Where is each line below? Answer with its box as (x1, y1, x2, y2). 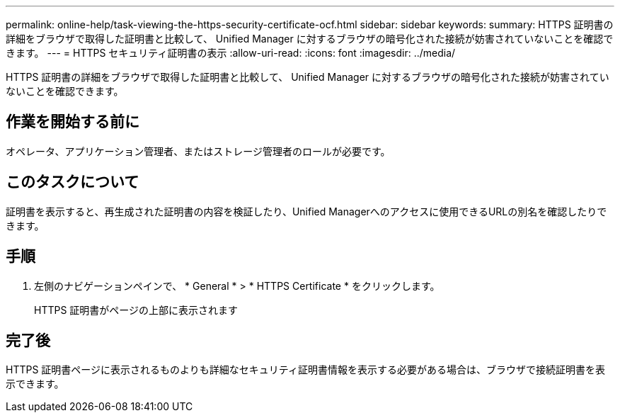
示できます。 (6, 378, 64, 390)
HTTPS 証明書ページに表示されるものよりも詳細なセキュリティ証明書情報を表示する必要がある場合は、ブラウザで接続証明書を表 (6, 363, 605, 376)
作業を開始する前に (6, 113, 139, 131)
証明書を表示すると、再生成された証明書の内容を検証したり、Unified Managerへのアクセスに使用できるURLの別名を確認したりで (6, 205, 607, 218)
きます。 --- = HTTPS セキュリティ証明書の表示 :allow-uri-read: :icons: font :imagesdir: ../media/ (6, 47, 456, 59)
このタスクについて (6, 173, 139, 191)
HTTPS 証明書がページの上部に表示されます (34, 303, 239, 316)
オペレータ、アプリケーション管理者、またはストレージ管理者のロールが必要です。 (6, 145, 391, 157)
